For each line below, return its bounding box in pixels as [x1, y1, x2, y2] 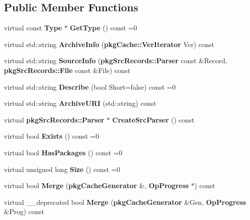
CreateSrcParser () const [112, 114, 195, 124]
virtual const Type [4, 23, 62, 33]
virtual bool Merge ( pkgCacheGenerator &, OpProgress [4, 180, 189, 191]
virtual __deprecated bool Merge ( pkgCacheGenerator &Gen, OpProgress [4, 196, 246, 207]
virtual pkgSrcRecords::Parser [4, 114, 104, 124]
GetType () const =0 [70, 23, 137, 33]
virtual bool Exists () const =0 [4, 131, 99, 141]
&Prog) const [4, 206, 44, 217]
